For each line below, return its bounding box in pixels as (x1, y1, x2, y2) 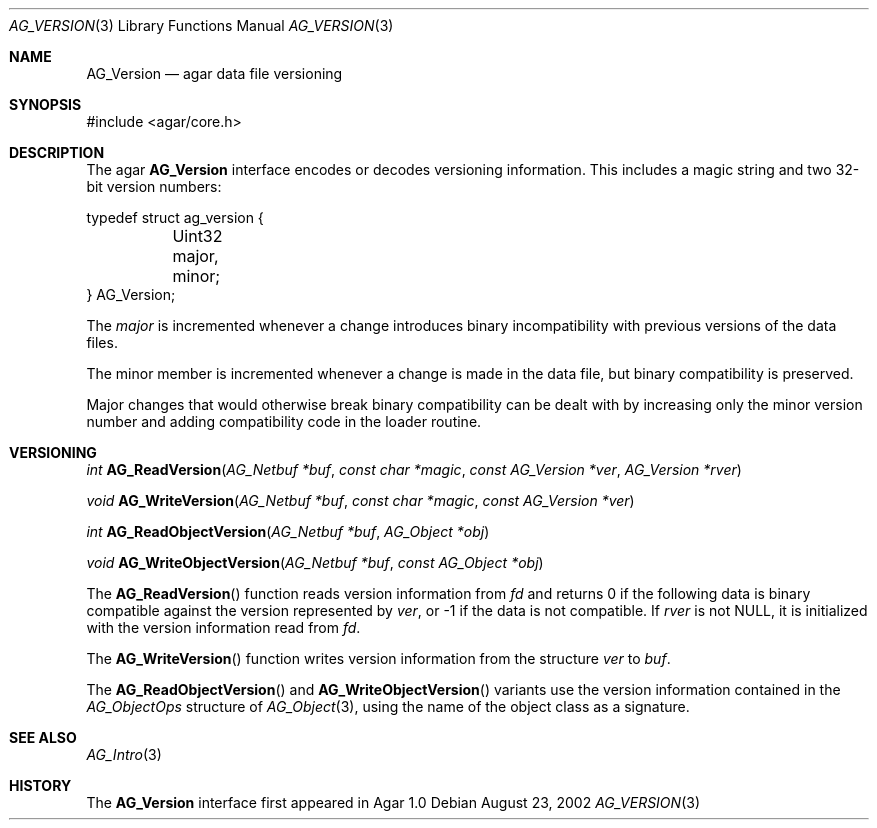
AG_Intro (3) (86, 746, 162, 763)
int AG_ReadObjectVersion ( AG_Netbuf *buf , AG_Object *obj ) (86, 523, 490, 540)
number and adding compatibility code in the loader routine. (86, 413, 482, 430)
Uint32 (172, 226, 223, 246)
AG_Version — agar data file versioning (86, 65, 343, 82)
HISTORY (9, 777, 72, 794)
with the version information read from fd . (86, 619, 361, 636)
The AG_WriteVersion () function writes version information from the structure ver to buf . (86, 650, 671, 667)
